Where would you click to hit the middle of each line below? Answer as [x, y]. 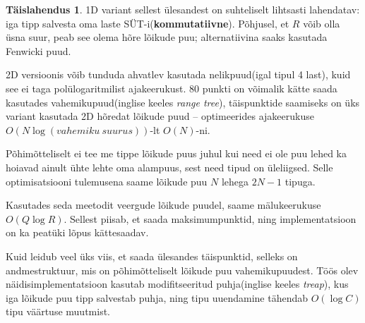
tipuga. [300, 181]
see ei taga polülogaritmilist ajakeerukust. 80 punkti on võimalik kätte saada [172, 88]
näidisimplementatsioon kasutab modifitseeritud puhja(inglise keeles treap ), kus [177, 284]
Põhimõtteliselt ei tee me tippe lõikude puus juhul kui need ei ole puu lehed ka [176, 153]
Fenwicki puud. [38, 50]
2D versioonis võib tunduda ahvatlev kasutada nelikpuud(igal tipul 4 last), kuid [178, 74]
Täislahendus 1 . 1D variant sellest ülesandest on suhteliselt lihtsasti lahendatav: [183, 9]
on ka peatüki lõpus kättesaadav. [77, 232]
